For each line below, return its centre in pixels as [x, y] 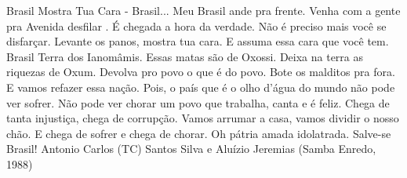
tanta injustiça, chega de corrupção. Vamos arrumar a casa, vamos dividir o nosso [203, 118]
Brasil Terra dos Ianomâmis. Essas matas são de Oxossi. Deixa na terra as [185, 56]
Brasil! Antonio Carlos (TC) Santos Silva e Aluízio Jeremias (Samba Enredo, [191, 149]
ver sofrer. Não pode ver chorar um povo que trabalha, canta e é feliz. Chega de [198, 102]
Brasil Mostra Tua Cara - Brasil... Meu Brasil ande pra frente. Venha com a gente [203, 10]
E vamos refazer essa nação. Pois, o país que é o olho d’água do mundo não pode [201, 87]
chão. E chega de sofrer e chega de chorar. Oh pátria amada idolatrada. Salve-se [199, 133]
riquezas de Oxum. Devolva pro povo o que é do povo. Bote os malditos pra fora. [201, 72]
